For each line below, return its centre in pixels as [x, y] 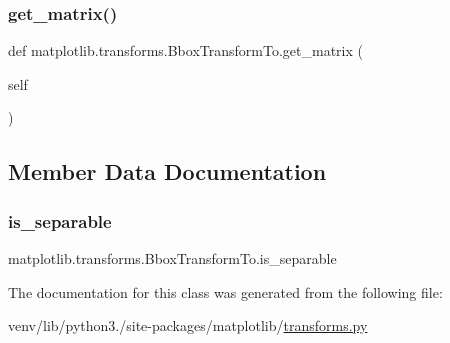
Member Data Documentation [167, 171]
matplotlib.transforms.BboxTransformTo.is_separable [172, 258]
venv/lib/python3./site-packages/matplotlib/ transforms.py [188, 325]
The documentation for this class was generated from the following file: [225, 291]
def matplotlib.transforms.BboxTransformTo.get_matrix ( [185, 50]
